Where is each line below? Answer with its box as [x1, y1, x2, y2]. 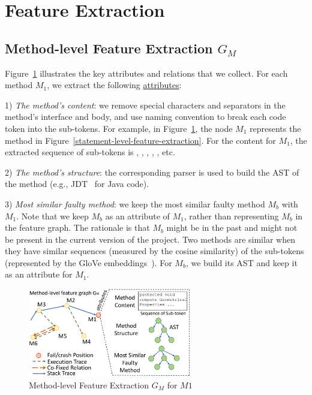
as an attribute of [105, 209, 170, 222]
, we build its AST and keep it [185, 256, 298, 269]
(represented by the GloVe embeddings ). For [5, 256, 172, 269]
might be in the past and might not [166, 221, 298, 234]
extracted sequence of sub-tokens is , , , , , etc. [5, 146, 175, 158]
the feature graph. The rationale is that [5, 221, 150, 234]
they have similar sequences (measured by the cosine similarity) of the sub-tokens [5, 245, 304, 257]
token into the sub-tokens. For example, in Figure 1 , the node [5, 122, 233, 134]
